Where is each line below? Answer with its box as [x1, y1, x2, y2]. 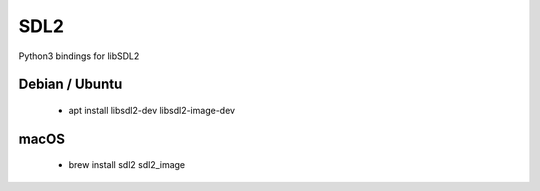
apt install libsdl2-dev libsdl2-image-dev [68, 104, 235, 116]
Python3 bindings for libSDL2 [18, 50, 140, 62]
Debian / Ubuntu [18, 76, 123, 93]
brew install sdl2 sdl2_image [68, 159, 186, 171]
